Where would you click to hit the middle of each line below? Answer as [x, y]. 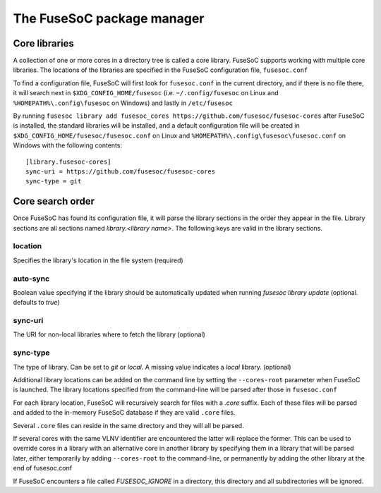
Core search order [54, 201]
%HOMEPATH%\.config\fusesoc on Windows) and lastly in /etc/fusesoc [123, 103]
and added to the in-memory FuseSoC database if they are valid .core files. [124, 413]
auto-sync [31, 279]
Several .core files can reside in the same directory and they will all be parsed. [128, 425]
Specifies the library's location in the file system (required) [98, 260]
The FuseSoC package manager [109, 18]
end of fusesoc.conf [43, 468]
